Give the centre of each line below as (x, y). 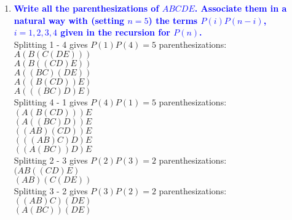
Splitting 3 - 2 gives (51, 190)
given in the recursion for (115, 32)
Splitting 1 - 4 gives (51, 44)
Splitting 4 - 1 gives (51, 102)
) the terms (173, 20)
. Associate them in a (241, 8)
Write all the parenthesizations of (86, 8)
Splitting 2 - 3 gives (51, 160)
